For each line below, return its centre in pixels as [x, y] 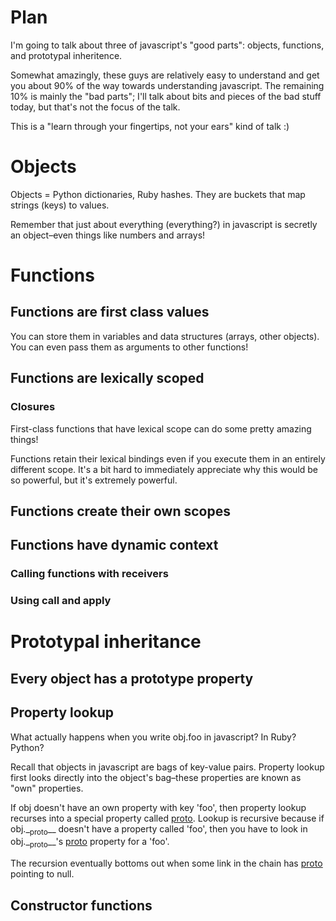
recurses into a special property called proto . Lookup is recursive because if [167, 818]
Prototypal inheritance [106, 642]
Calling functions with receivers [89, 574]
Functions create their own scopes [120, 511]
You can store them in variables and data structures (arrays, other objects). [165, 336]
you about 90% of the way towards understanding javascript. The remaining [167, 85]
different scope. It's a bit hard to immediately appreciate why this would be [164, 469]
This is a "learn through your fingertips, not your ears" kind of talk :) [150, 126]
